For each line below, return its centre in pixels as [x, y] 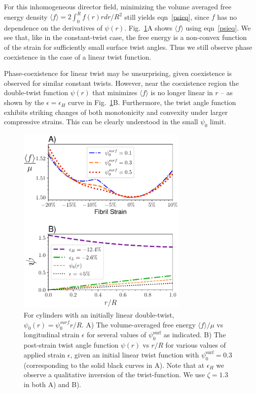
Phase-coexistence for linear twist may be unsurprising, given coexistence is [118, 73]
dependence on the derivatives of [53, 27]
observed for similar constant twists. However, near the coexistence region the [121, 83]
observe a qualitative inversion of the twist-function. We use [114, 375]
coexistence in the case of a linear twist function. [78, 56]
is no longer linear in [182, 92]
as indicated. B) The [195, 335]
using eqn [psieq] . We [218, 27]
